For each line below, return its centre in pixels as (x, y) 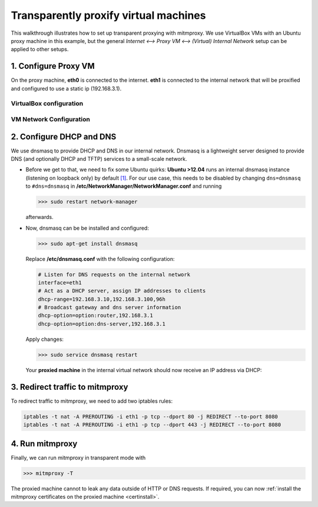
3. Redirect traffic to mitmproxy (69, 387)
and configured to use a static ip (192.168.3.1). (66, 88)
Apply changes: (45, 339)
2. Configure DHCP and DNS (64, 136)
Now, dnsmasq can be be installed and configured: (87, 228)
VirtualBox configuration (47, 104)
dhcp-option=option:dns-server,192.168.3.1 (102, 324)
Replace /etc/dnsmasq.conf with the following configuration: (100, 259)
